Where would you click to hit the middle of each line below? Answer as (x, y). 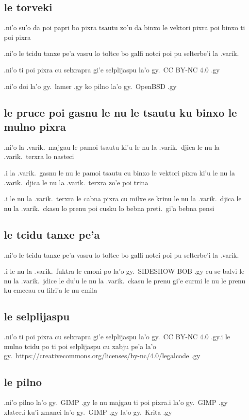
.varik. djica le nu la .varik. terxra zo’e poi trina (76, 182)
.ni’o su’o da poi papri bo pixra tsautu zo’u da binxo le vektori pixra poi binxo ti (124, 27)
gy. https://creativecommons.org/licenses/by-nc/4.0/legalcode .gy (102, 356)
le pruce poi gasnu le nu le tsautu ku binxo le (121, 112)
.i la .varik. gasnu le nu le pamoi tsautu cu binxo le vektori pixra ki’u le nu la (119, 172)
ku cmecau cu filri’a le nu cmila (51, 290)
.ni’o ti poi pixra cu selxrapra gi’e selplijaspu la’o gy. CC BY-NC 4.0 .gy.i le (117, 337)
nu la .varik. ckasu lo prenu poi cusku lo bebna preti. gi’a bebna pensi (109, 208)
